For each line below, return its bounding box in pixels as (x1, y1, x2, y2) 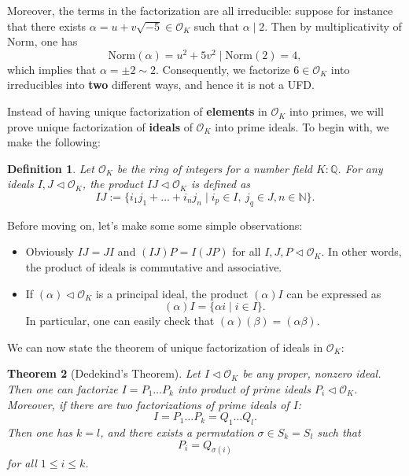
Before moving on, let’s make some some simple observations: (7, 216, 303, 233)
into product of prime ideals (177, 380, 311, 397)
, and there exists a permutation (100, 423, 254, 440)
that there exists (7, 17, 87, 34)
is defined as (190, 175, 251, 192)
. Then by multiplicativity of (264, 17, 402, 34)
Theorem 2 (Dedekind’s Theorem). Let (7, 365, 201, 382)
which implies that (7, 61, 97, 77)
